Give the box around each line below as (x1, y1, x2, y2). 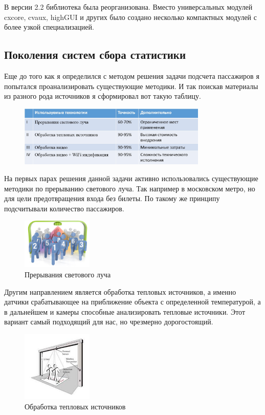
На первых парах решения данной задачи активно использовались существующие (4, 173, 258, 184)
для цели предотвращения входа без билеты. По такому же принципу (4, 193, 220, 204)
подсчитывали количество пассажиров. (4, 203, 124, 213)
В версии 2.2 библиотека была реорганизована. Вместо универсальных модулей (4, 2, 253, 12)
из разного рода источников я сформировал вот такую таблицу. (4, 91, 201, 101)
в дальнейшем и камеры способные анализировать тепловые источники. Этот (4, 306, 246, 317)
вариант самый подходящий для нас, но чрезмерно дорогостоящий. (4, 316, 213, 327)
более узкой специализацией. (4, 21, 94, 32)
